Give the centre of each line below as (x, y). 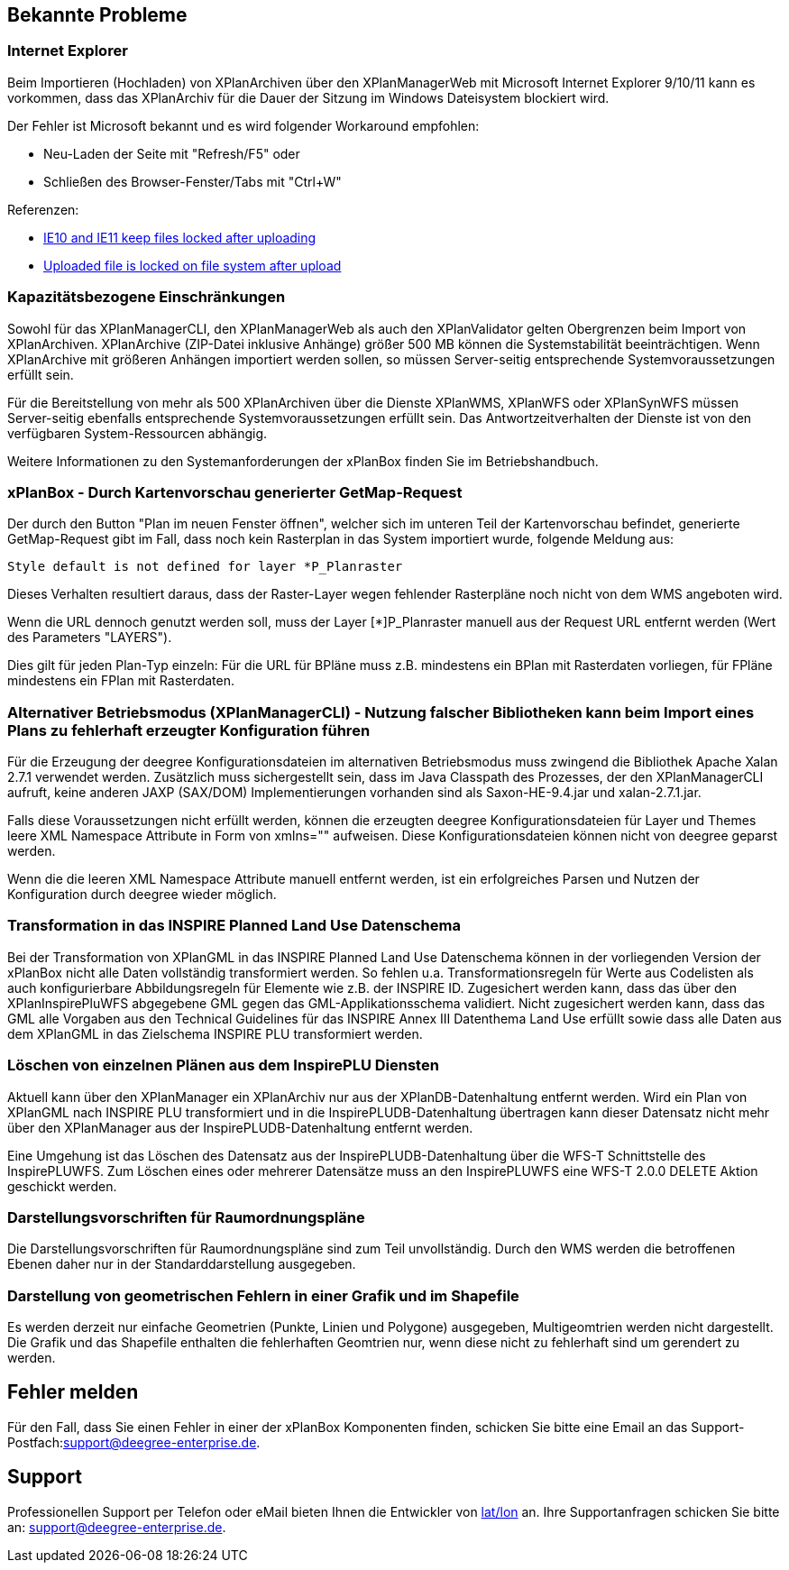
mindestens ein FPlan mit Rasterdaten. (121, 681)
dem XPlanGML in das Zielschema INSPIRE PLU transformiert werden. (215, 1033)
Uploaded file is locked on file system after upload (193, 265)
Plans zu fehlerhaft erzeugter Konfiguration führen (189, 730)
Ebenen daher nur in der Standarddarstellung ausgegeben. (182, 1264)
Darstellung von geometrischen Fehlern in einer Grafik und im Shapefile (263, 1295)
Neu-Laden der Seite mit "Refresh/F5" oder (172, 153)
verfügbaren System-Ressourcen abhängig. (138, 433)
